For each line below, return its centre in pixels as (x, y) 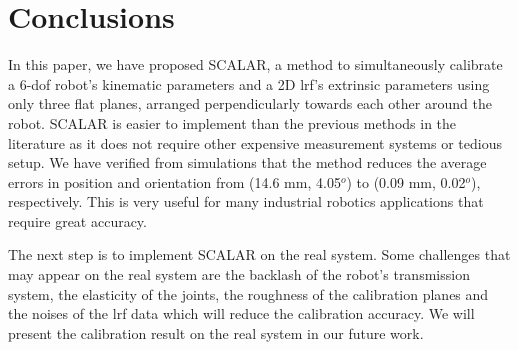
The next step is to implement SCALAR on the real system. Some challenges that (259, 254)
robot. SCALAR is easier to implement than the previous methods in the (232, 122)
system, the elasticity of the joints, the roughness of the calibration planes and (248, 293)
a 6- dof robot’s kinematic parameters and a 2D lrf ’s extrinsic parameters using (249, 83)
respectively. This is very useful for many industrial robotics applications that (246, 201)
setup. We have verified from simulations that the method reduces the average (247, 162)
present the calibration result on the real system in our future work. (216, 332)
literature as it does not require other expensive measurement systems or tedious (255, 142)
